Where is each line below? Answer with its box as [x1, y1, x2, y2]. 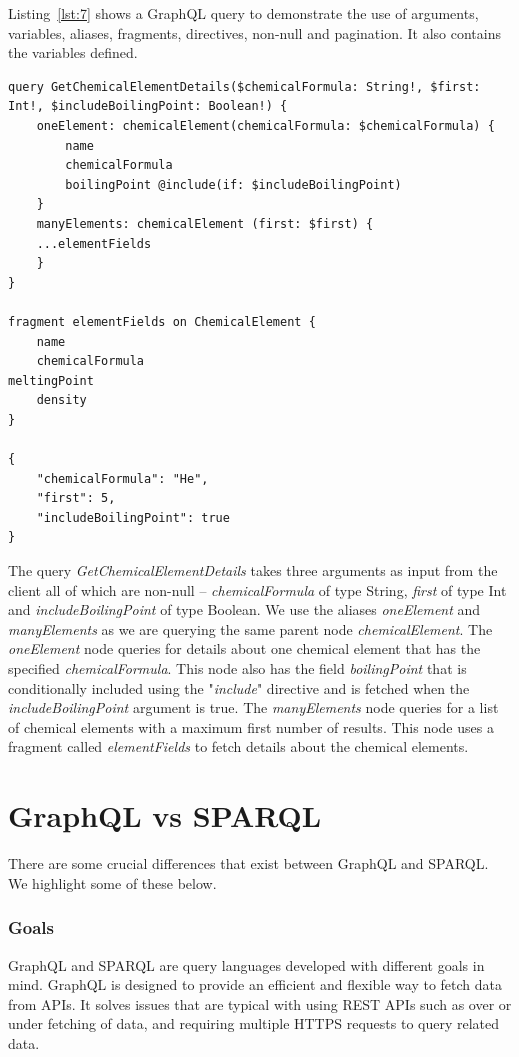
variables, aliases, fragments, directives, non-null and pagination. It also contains [8, 22, 502, 43]
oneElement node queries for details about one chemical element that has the [8, 638, 481, 659]
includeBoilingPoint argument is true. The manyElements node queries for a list [8, 697, 499, 718]
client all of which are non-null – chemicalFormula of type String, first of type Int [8, 579, 507, 600]
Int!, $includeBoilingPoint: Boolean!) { [8, 99, 288, 114]
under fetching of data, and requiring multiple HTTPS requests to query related [8, 1013, 500, 1034]
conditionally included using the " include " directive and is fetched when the [8, 677, 470, 698]
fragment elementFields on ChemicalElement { [8, 314, 316, 329]
